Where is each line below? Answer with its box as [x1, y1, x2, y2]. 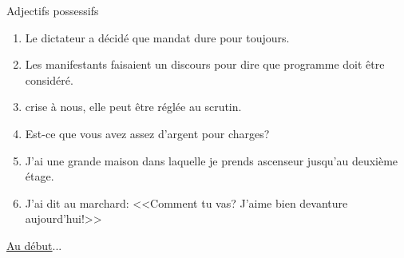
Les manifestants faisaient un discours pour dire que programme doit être [25, 56, 385, 73]
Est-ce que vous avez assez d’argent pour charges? [25, 125, 270, 141]
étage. [25, 168, 54, 185]
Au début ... [6, 236, 62, 253]
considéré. [25, 71, 73, 88]
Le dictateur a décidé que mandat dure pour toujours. [25, 29, 290, 46]
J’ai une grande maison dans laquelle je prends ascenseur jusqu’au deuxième [25, 152, 398, 169]
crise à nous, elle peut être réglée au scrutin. [25, 98, 242, 115]
